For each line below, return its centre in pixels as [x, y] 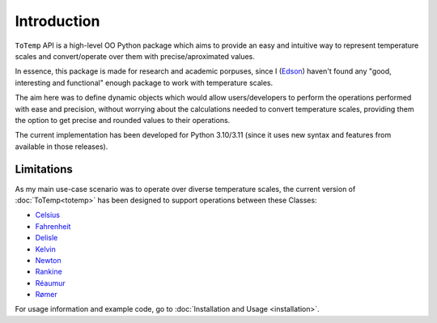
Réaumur [51, 283]
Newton [49, 260]
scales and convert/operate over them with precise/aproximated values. [135, 56]
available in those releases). [62, 147]
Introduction [57, 21]
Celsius [48, 215]
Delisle [47, 238]
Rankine [49, 272]
